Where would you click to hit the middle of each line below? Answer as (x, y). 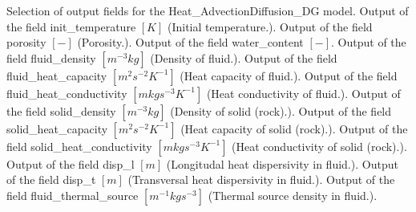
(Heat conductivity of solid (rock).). (319, 146)
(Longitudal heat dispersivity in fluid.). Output (282, 163)
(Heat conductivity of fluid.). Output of (303, 93)
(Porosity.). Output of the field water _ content (190, 42)
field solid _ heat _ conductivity (79, 146)
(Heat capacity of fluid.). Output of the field (289, 75)
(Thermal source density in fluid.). (293, 195)
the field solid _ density (61, 110)
